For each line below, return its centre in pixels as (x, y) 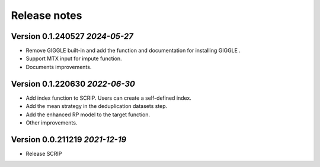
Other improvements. (52, 122)
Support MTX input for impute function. (74, 58)
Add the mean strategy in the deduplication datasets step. (97, 106)
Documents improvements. (59, 67)
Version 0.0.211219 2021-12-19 (69, 140)
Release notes (47, 15)
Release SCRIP (44, 153)
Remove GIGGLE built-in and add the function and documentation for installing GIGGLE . (133, 51)
